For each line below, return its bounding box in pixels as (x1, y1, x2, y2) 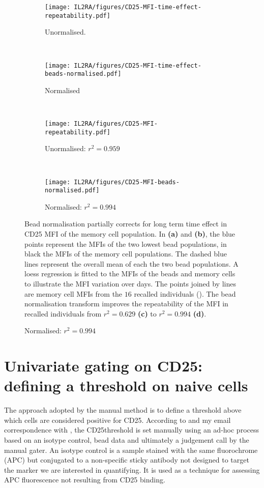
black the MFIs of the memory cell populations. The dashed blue (24, 248, 227, 259)
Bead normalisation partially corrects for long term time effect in (24, 218, 227, 229)
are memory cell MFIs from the (24, 288, 123, 299)
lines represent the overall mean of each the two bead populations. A (24, 258, 239, 269)
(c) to (138, 308, 157, 319)
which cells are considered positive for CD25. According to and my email (4, 414, 231, 425)
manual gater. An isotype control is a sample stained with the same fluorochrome (4, 444, 258, 455)
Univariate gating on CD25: (4, 355, 203, 376)
